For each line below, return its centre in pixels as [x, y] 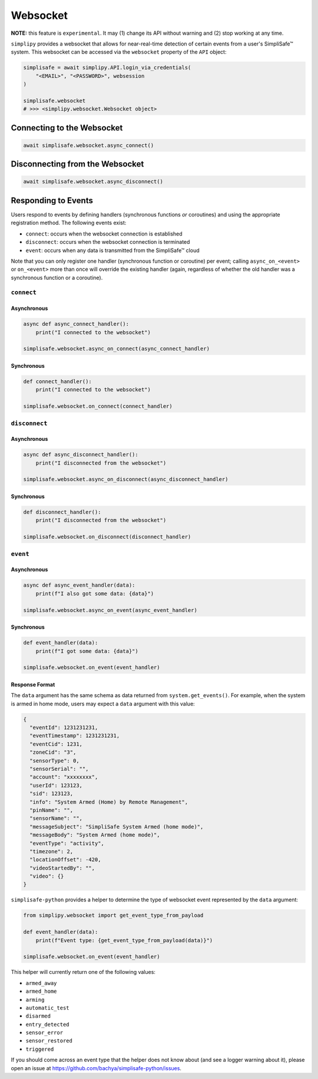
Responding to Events [52, 200]
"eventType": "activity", [67, 843]
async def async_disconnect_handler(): [81, 455]
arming [35, 1000]
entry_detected [48, 1024]
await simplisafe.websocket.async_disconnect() [93, 182]
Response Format [33, 684]
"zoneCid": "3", [53, 752]
